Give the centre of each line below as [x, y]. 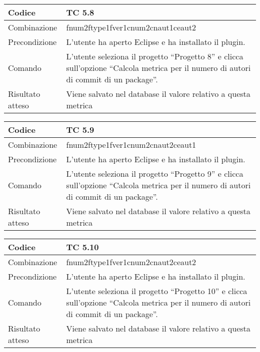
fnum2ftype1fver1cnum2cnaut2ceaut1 [131, 145]
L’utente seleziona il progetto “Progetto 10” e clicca [157, 291]
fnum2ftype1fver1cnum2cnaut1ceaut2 [131, 27]
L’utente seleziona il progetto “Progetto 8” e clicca [155, 56]
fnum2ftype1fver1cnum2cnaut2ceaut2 [131, 262]
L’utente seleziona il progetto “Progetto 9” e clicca [155, 174]
